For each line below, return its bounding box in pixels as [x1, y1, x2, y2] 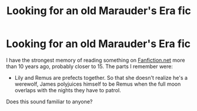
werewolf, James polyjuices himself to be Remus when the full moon [14, 80, 181, 88]
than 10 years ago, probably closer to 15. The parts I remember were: [6, 63, 173, 70]
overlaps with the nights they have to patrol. [14, 86, 122, 93]
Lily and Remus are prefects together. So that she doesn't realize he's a [14, 74, 188, 81]
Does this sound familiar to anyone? [6, 98, 93, 105]
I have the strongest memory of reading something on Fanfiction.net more [6, 56, 185, 63]
